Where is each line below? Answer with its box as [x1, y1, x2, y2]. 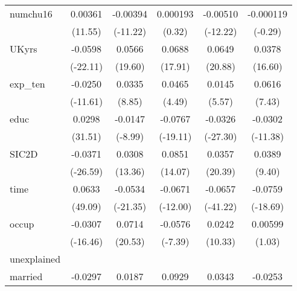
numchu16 [10, 7, 53, 21]
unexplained [10, 252, 61, 266]
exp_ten [10, 77, 45, 91]
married [10, 269, 43, 283]
